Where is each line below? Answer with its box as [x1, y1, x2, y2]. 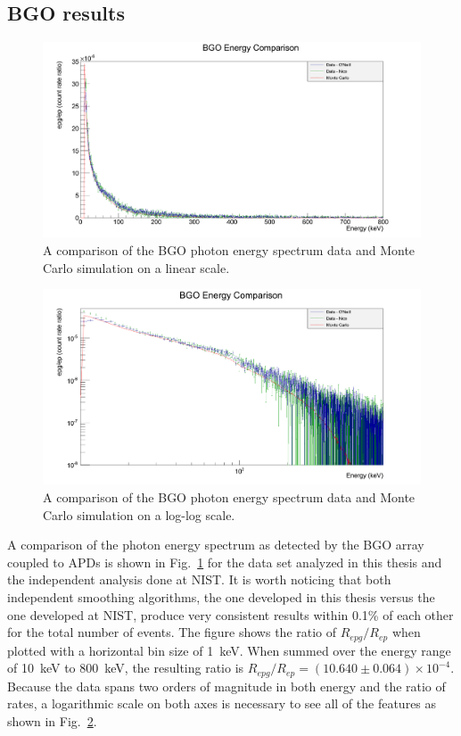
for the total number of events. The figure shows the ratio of [7, 623, 337, 641]
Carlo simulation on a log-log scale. [43, 505, 235, 524]
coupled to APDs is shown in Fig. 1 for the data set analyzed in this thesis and [7, 552, 442, 571]
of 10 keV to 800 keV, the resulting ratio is [7, 658, 244, 677]
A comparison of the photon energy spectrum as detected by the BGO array [7, 535, 424, 554]
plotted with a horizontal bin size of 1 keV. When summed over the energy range [7, 641, 451, 659]
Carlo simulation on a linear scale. [43, 258, 230, 277]
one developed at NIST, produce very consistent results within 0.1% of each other [7, 605, 454, 624]
